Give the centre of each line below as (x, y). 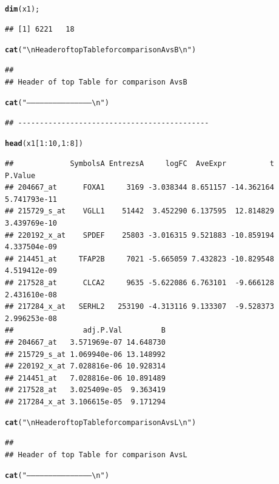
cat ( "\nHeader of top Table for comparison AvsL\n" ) (101, 423)
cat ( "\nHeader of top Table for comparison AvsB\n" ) (101, 50)
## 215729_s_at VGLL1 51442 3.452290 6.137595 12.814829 (139, 211)
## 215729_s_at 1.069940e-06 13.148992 (85, 354)
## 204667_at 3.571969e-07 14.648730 (85, 342)
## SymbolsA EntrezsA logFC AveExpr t (139, 164)
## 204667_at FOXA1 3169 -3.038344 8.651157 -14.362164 (139, 188)
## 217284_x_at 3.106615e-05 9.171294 (85, 402)
